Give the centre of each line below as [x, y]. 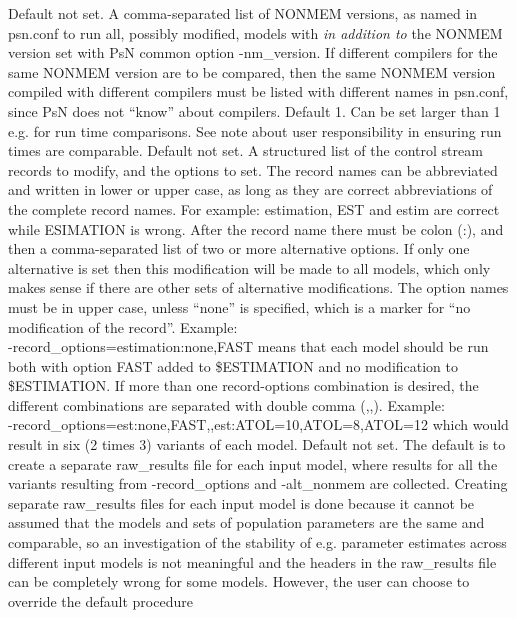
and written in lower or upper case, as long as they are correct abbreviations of [250, 189]
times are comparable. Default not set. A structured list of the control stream [245, 150]
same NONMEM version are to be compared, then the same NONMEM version [252, 71]
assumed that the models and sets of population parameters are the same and [246, 522]
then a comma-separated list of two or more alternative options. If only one [239, 248]
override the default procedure [100, 600]
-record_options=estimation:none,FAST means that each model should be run [248, 346]
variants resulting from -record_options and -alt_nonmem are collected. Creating [258, 483]
